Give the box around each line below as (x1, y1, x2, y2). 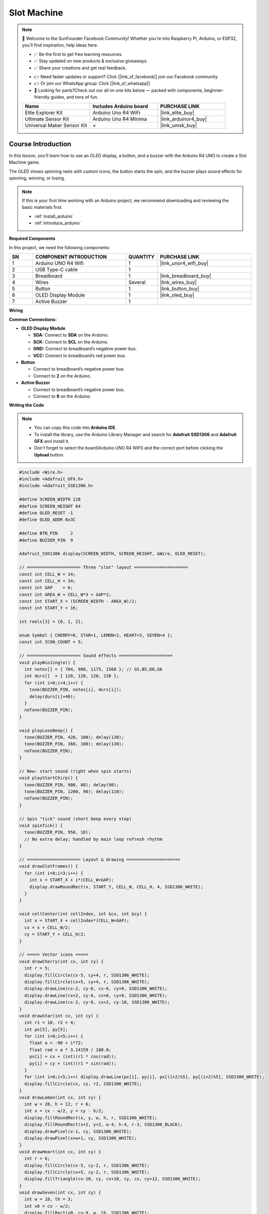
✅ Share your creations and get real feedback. (34, 65, 127, 70)
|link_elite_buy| (160, 109, 194, 116)
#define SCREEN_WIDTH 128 (19, 497, 81, 502)
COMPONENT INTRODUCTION (35, 253, 107, 260)
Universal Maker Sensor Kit (25, 122, 87, 129)
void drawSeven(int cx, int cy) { (19, 1190, 101, 1196)
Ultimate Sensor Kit (25, 116, 69, 122)
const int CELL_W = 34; (19, 571, 76, 577)
